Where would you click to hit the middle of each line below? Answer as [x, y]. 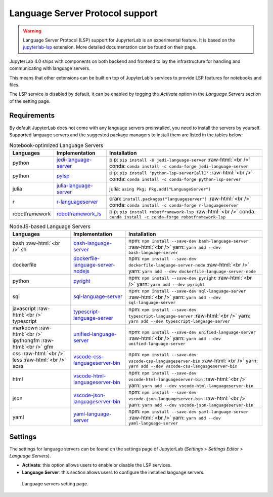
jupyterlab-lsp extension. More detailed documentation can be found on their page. [110, 47]
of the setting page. [30, 101]
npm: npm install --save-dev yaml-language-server [188, 411]
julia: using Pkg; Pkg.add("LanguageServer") [160, 188]
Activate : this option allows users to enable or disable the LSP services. [97, 465]
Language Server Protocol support [83, 13]
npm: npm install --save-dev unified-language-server [192, 332]
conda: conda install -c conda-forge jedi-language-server [179, 166]
